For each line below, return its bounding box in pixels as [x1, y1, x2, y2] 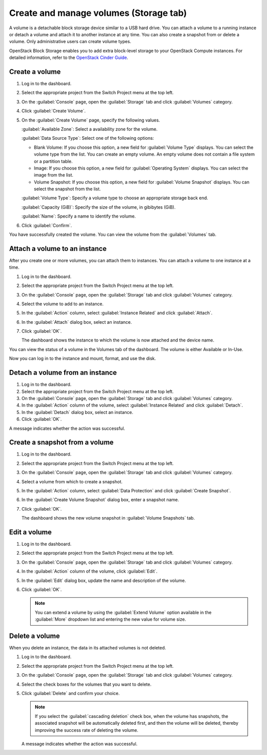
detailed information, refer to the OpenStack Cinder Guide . [9, 55, 129, 60]
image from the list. [34, 172, 74, 178]
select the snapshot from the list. [34, 186, 101, 192]
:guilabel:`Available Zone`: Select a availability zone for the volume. [21, 126, 158, 132]
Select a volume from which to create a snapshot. [21, 478, 123, 484]
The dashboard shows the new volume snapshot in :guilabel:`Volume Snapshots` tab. [21, 515, 195, 521]
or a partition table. [34, 158, 73, 164]
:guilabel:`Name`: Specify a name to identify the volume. [21, 213, 136, 219]
